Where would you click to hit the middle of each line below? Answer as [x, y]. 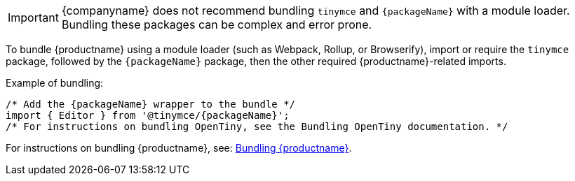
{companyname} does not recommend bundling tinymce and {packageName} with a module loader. [316, 10]
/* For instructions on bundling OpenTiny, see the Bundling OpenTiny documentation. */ [257, 126]
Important [33, 17]
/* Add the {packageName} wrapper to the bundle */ [151, 104]
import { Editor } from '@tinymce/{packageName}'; [148, 115]
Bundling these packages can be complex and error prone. [217, 24]
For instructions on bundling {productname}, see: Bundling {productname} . [179, 148]
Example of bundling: [55, 83]
